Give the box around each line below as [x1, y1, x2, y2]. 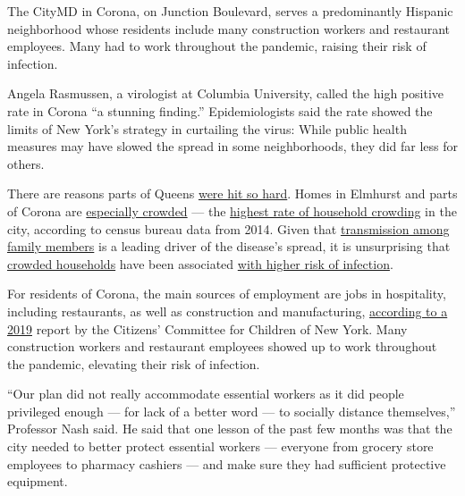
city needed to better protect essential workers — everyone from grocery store [7, 437, 434, 456]
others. [7, 154, 45, 172]
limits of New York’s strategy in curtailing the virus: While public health [7, 119, 407, 138]
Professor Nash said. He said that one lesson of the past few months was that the [7, 419, 452, 438]
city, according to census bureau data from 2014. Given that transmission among [7, 219, 450, 238]
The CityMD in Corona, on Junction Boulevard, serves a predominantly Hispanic [7, 2, 453, 20]
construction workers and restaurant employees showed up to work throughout [7, 337, 437, 356]
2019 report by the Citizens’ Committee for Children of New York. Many [7, 319, 408, 338]
